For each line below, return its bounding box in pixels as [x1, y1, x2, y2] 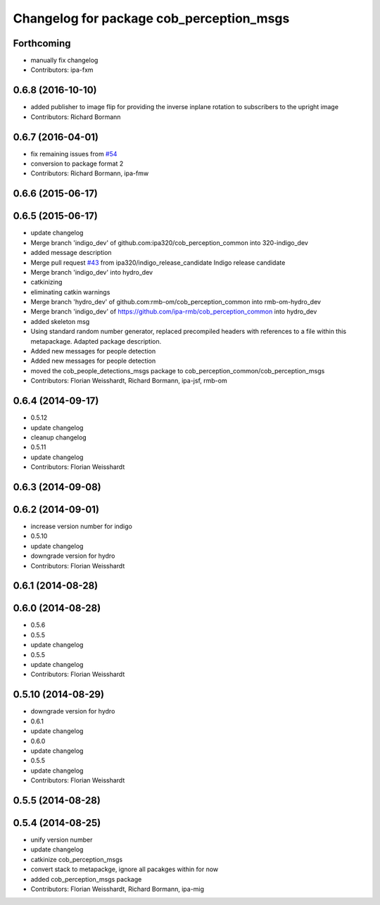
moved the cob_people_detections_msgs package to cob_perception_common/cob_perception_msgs [30, 366, 325, 375]
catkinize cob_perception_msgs [30, 855, 123, 863]
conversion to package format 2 [30, 159, 124, 168]
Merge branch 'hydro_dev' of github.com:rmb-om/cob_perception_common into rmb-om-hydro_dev [30, 298, 322, 306]
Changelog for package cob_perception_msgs [13, 11, 290, 26]
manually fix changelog [30, 56, 99, 65]
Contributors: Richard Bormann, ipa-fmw [30, 169, 149, 177]
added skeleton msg [30, 317, 90, 325]
